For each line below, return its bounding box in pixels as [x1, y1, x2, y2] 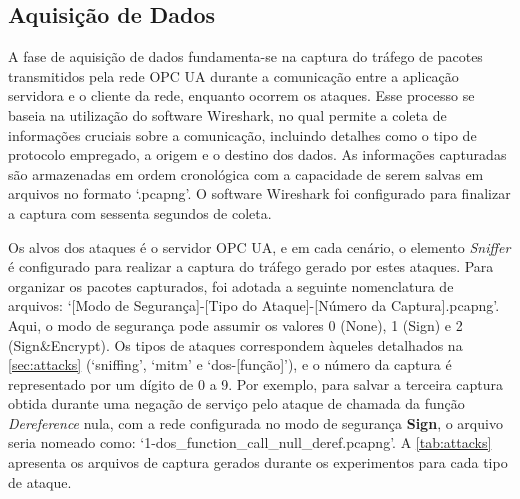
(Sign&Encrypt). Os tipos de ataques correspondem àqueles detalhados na [8, 334, 463, 355]
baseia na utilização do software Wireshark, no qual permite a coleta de [8, 104, 447, 125]
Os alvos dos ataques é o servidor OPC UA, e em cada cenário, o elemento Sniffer [8, 236, 511, 257]
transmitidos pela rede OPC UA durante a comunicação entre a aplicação [8, 65, 459, 86]
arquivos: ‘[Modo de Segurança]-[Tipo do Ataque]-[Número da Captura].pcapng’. [8, 295, 500, 316]
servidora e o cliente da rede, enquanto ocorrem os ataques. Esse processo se [8, 85, 475, 106]
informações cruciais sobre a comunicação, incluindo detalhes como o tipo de [8, 124, 477, 145]
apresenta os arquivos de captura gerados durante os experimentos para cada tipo [8, 452, 508, 473]
